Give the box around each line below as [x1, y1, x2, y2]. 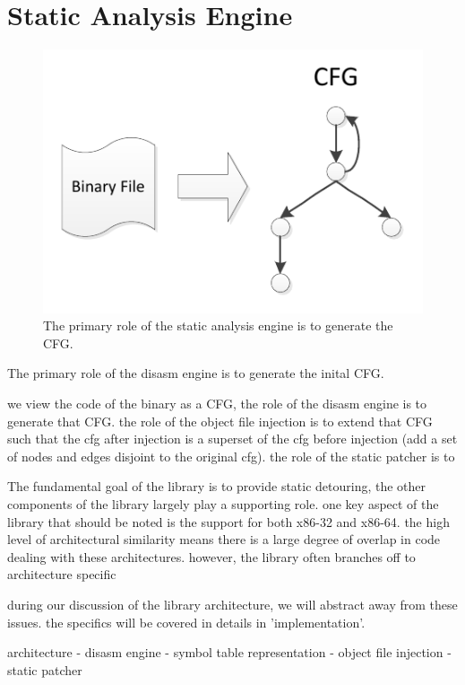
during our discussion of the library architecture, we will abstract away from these [7, 594, 458, 613]
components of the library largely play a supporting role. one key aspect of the [7, 495, 439, 513]
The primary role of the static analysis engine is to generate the [43, 316, 393, 335]
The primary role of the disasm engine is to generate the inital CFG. [7, 364, 384, 382]
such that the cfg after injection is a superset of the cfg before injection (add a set [7, 429, 458, 448]
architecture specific [7, 565, 116, 584]
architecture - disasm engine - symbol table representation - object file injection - [7, 643, 452, 662]
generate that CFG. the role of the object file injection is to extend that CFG [7, 411, 433, 430]
